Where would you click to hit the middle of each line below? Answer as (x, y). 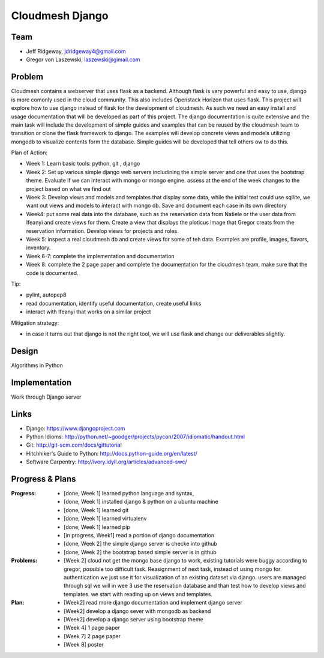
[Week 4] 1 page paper (92, 628)
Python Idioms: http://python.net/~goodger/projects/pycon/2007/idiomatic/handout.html (136, 437)
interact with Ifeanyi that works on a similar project (88, 312)
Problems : (24, 561)
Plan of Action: (29, 152)
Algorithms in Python (37, 365)
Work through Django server (46, 397)
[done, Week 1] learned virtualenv (105, 519)
